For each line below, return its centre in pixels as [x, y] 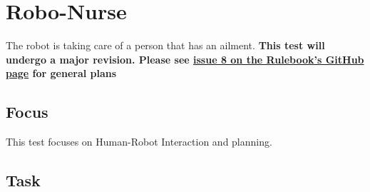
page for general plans [61, 73]
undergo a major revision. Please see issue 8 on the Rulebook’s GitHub [185, 59]
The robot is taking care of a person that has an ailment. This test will [165, 45]
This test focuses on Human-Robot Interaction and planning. [139, 142]
